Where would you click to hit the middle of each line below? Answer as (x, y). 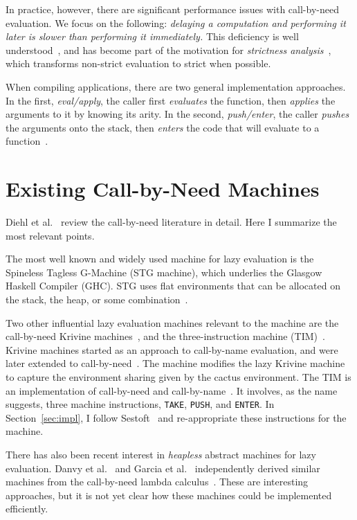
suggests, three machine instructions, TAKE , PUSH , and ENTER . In (140, 404)
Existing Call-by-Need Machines (163, 189)
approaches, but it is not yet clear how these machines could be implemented (169, 495)
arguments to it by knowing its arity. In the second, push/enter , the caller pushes (177, 114)
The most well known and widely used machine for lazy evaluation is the (160, 259)
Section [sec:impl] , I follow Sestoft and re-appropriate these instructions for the (176, 417)
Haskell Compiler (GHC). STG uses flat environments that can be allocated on (173, 286)
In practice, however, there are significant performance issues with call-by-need (172, 9)
